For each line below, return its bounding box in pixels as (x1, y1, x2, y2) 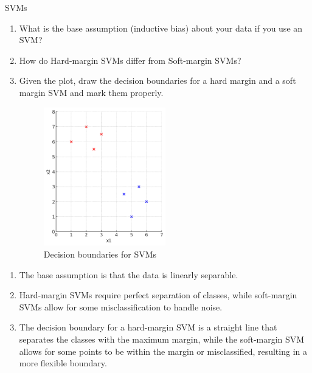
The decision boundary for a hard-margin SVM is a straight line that (19, 321, 277, 334)
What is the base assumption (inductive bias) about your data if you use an (19, 21, 303, 34)
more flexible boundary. (19, 357, 107, 369)
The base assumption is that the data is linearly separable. (19, 268, 238, 281)
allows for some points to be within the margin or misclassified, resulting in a (19, 344, 307, 357)
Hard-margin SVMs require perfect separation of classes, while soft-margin (19, 289, 297, 301)
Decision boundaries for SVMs (43, 248, 157, 261)
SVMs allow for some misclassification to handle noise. (19, 300, 223, 313)
